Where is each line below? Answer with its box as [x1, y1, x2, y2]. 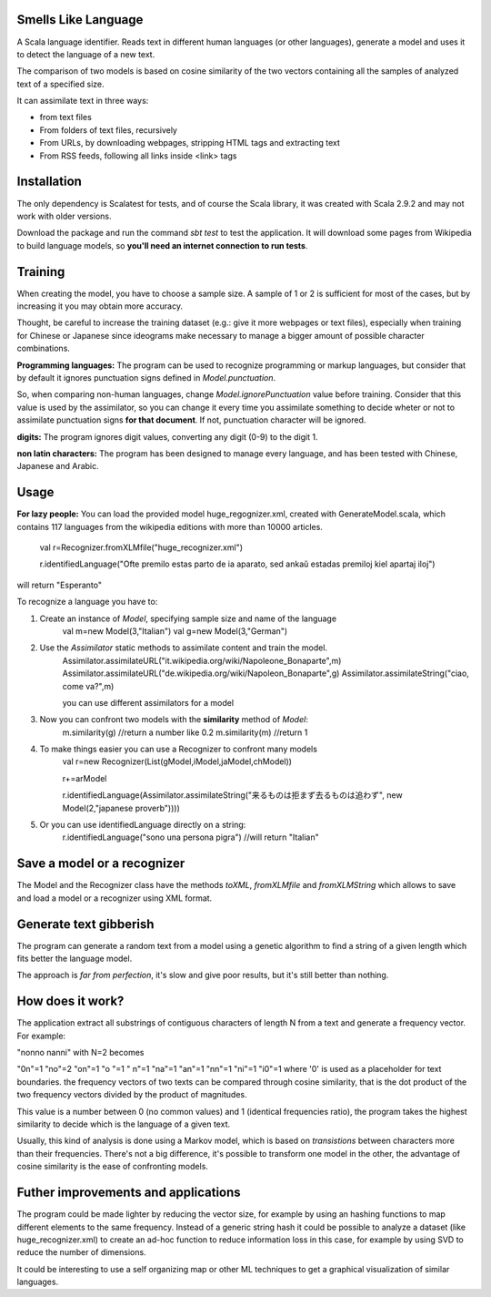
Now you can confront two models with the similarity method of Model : [39, 714, 308, 725]
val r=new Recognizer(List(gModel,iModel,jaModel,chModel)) [62, 756, 293, 767]
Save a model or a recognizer [16, 856, 185, 872]
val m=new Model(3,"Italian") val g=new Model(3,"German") [62, 625, 288, 637]
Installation [16, 174, 82, 189]
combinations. [16, 342, 70, 354]
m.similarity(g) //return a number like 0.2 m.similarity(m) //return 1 [62, 727, 308, 738]
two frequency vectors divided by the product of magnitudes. [16, 1089, 247, 1100]
